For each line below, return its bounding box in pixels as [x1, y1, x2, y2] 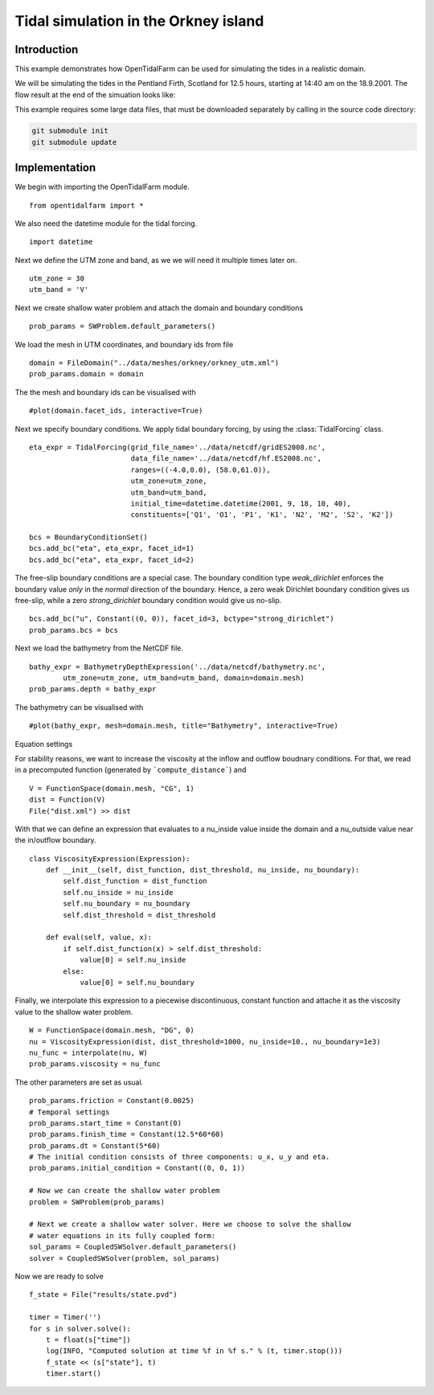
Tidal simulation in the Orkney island [14, 12, 264, 30]
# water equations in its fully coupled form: [29, 1231, 216, 1240]
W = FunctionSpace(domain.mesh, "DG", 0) [29, 1026, 194, 1035]
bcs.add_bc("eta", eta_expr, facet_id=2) [29, 555, 194, 564]
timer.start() [45, 1369, 102, 1378]
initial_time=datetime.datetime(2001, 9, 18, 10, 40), [130, 499, 351, 508]
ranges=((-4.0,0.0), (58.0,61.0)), [130, 465, 271, 474]
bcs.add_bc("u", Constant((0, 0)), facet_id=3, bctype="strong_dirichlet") [29, 614, 334, 623]
